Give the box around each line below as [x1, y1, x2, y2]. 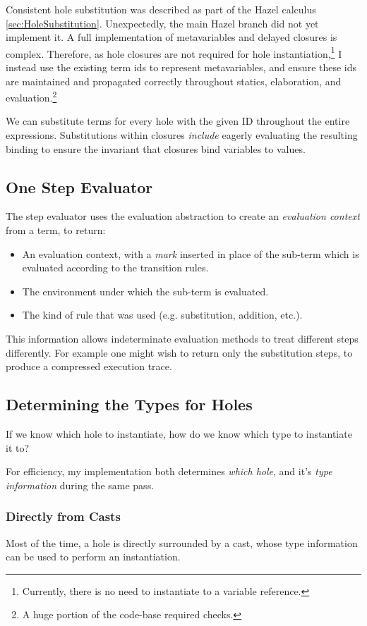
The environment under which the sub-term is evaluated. [22, 283, 269, 298]
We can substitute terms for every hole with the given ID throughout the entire [6, 113, 350, 128]
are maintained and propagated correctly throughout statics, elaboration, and [6, 73, 342, 88]
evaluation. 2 [6, 88, 57, 104]
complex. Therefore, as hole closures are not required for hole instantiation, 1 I [6, 44, 342, 61]
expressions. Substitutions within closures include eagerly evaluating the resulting [6, 128, 358, 142]
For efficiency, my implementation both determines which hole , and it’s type [6, 464, 332, 479]
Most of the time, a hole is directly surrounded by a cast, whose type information [6, 535, 358, 550]
